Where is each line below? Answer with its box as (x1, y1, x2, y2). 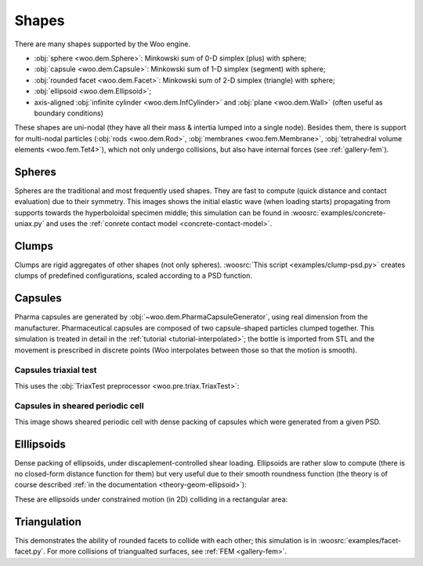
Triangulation (14, 515, 81, 528)
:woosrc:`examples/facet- (318, 535, 402, 545)
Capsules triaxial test (14, 365, 97, 376)
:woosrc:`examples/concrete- (291, 208, 387, 217)
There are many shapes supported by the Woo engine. (14, 39, 191, 49)
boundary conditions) (34, 108, 104, 118)
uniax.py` (14, 219, 45, 228)
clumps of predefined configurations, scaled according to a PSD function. (14, 271, 253, 280)
